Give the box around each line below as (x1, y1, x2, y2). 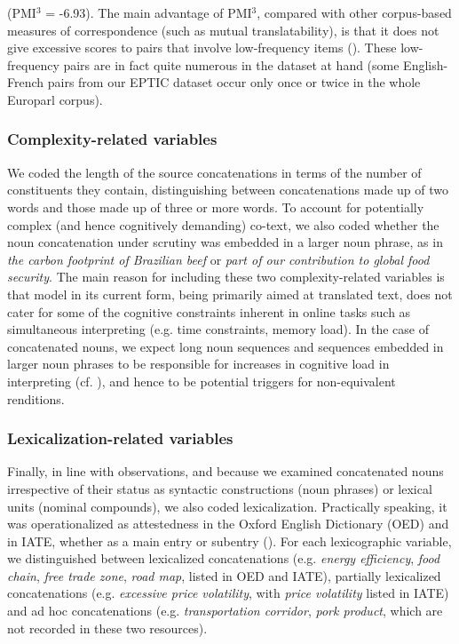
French (7, 73, 44, 91)
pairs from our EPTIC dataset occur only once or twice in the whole (47, 73, 421, 91)
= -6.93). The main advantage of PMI (45, 4, 252, 21)
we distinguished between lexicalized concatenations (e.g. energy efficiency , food (7, 549, 440, 568)
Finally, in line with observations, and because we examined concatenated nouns (7, 462, 444, 481)
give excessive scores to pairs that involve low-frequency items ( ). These (7, 38, 397, 57)
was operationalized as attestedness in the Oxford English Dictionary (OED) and (7, 514, 449, 533)
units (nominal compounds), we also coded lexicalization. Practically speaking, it (7, 497, 447, 515)
